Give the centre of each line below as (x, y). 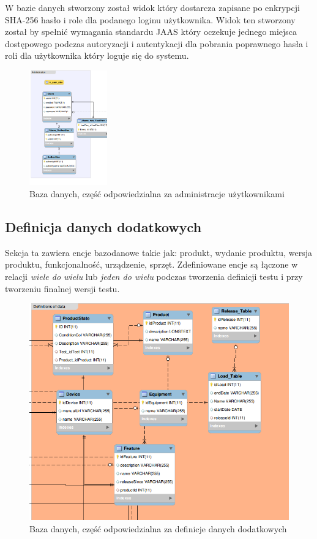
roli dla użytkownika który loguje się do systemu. (97, 55)
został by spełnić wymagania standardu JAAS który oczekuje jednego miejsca (151, 32)
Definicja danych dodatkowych (103, 227)
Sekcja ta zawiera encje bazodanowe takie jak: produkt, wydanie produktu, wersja (158, 252)
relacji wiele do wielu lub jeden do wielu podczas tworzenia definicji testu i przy (154, 277)
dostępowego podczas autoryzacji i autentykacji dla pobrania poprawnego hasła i (157, 43)
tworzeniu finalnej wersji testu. (62, 288)
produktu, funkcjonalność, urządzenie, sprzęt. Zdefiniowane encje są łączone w (151, 264)
